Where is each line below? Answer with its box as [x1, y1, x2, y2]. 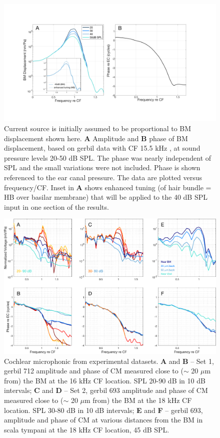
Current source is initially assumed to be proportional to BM [4, 123, 191, 133]
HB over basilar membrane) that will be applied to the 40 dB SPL [4, 192, 207, 202]
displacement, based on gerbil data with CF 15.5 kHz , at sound [4, 143, 200, 153]
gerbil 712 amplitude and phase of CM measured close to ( [4, 365, 183, 376]
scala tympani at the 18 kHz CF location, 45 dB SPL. [4, 424, 169, 434]
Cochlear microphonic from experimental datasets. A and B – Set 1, [4, 355, 214, 366]
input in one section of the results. [4, 201, 109, 212]
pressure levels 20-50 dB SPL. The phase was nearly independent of [4, 152, 211, 163]
